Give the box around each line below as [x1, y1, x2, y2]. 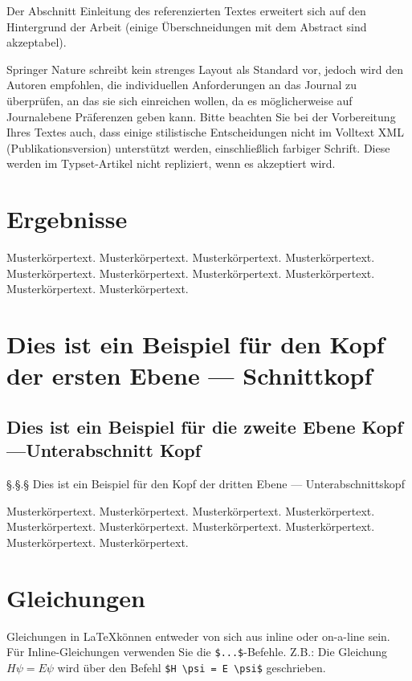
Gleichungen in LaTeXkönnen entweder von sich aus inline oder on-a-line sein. [6, 627, 390, 644]
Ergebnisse [6, 202, 128, 235]
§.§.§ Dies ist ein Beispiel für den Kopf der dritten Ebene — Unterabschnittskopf [6, 475, 405, 491]
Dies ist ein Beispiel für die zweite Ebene [6, 414, 356, 438]
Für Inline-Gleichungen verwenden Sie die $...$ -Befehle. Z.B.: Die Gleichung [6, 643, 388, 660]
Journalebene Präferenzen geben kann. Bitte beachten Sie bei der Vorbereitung [6, 108, 396, 124]
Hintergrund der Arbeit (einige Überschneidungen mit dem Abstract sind [6, 18, 367, 35]
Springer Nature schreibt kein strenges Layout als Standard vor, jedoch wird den [6, 60, 403, 77]
